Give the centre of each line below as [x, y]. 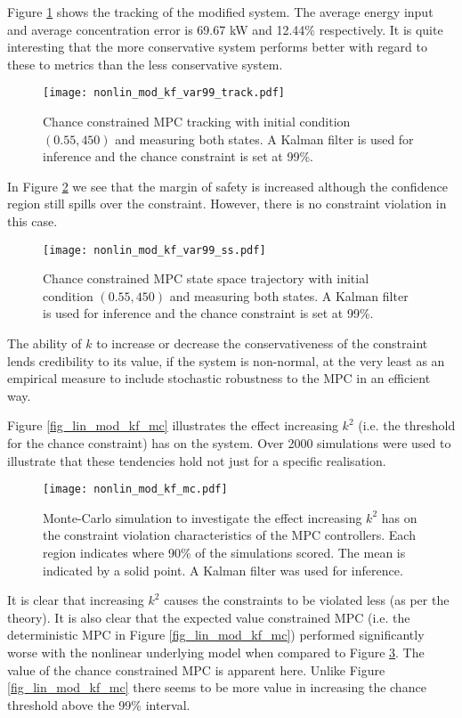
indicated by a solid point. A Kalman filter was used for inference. [223, 570]
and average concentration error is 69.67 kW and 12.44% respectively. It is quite [225, 29]
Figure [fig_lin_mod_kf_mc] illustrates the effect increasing [173, 425]
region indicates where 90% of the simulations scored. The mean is [224, 553]
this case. [32, 221]
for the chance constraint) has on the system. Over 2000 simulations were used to [229, 443]
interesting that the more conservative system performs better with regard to [217, 47]
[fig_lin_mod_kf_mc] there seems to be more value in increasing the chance [217, 687]
